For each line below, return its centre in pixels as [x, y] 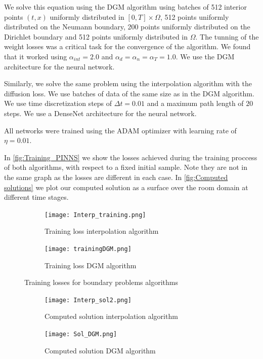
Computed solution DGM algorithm [100, 350]
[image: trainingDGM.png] [88, 249]
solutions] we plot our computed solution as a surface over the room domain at [126, 187]
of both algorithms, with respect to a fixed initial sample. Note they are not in [126, 167]
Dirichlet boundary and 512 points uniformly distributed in [96, 36]
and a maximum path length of [195, 103]
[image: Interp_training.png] [95, 215]
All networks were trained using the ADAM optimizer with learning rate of [120, 130]
